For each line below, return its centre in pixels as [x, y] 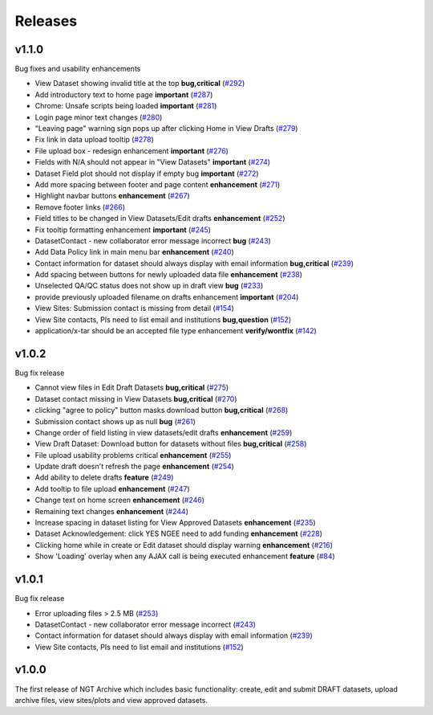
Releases [46, 21]
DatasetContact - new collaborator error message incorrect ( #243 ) [146, 624]
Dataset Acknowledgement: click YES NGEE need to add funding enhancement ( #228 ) [179, 533]
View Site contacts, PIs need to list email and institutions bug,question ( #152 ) [163, 319]
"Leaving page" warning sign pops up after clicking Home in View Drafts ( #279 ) [166, 129]
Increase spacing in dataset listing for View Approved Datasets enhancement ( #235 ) [175, 523]
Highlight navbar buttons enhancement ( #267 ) [112, 196]
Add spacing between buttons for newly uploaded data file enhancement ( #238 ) [169, 275]
